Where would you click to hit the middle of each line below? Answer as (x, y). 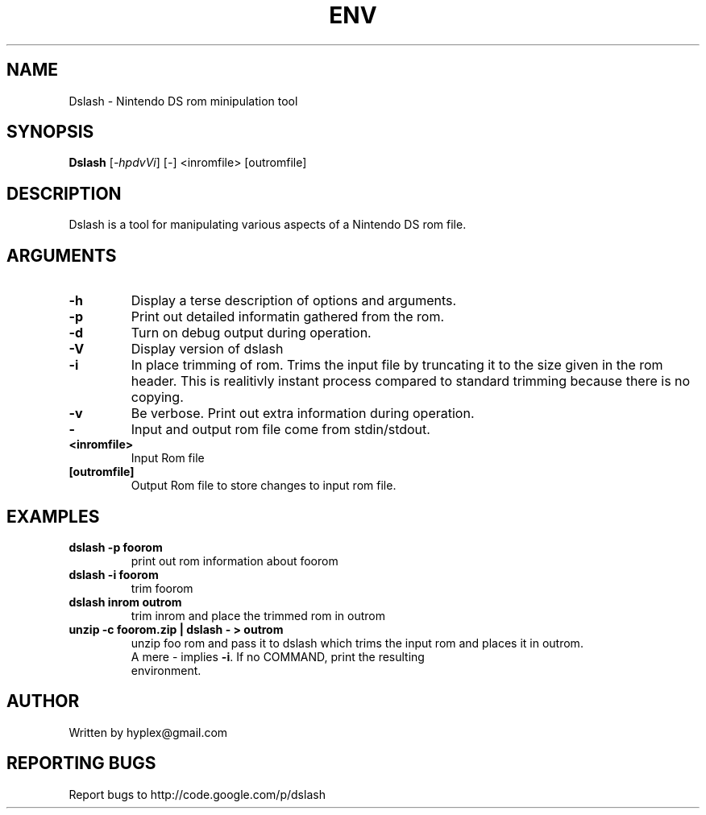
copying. (157, 397)
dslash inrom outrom (125, 602)
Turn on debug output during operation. (251, 333)
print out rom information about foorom (235, 561)
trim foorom (162, 588)
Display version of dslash (207, 349)
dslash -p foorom (116, 547)
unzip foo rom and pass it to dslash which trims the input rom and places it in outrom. (357, 643)
